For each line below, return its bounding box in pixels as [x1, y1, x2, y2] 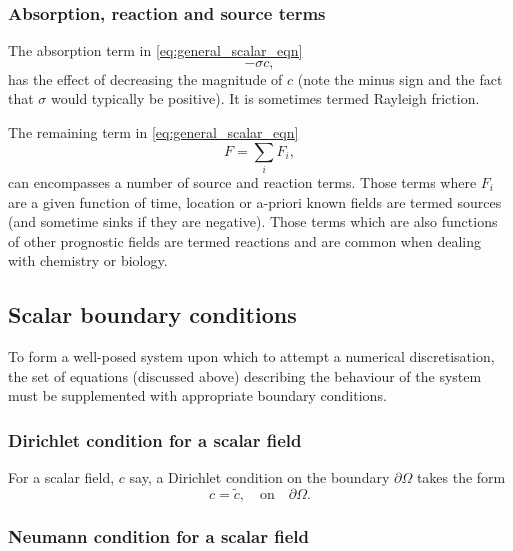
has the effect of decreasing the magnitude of [8, 68, 283, 89]
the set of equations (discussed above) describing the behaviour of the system [8, 365, 482, 386]
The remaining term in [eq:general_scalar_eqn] [8, 122, 299, 142]
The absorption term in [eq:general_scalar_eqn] [8, 40, 303, 61]
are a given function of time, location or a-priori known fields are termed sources [8, 191, 502, 212]
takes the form [416, 467, 506, 488]
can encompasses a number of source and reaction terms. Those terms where [8, 171, 477, 192]
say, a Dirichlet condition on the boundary [129, 467, 390, 488]
